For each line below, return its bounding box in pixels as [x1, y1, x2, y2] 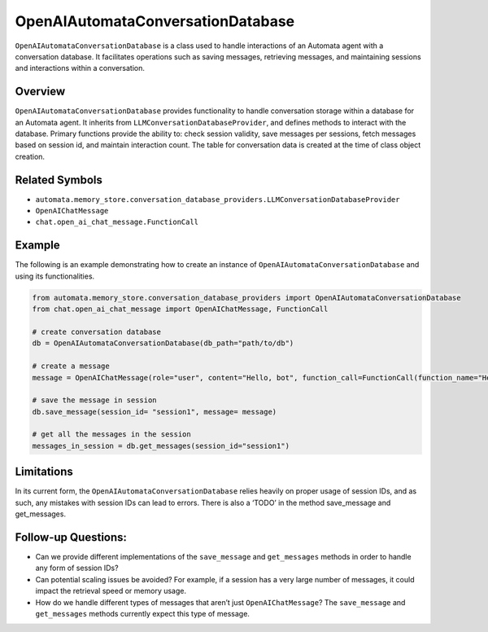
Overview [15, 85, 66, 99]
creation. [15, 151, 45, 161]
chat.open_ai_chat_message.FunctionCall [35, 217, 199, 227]
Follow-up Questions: [15, 530, 128, 544]
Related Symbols [15, 173, 103, 187]
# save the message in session [32, 396, 158, 405]
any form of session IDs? [35, 563, 119, 573]
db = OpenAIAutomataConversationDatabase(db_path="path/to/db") [32, 339, 294, 348]
